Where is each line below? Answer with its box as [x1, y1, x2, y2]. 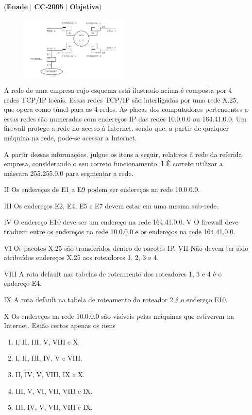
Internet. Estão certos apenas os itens [4, 320, 116, 330]
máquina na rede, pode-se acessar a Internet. [4, 132, 137, 142]
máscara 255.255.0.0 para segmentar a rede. [4, 168, 134, 178]
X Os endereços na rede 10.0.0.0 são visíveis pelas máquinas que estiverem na [4, 311, 234, 321]
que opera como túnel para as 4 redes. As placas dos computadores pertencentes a [4, 104, 248, 114]
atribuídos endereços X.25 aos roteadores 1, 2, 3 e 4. [4, 252, 159, 262]
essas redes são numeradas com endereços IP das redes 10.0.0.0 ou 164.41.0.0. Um [4, 113, 247, 123]
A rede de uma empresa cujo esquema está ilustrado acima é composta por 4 [4, 85, 232, 95]
